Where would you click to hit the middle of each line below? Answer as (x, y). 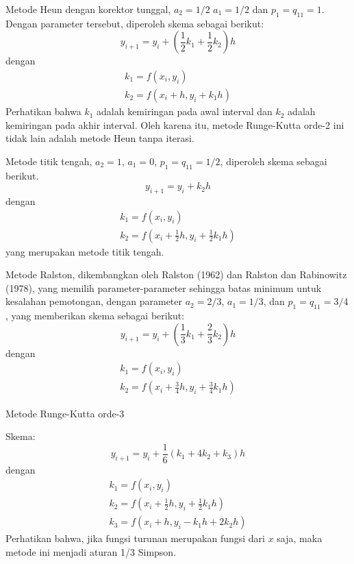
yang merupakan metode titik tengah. (85, 251)
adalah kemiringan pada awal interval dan (185, 111)
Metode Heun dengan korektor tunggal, (88, 9)
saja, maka (300, 538)
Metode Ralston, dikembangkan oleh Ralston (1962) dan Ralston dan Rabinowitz (176, 274)
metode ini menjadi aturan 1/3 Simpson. (91, 552)
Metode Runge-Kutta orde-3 (65, 413)
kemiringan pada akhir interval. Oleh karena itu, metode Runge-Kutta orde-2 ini (175, 124)
